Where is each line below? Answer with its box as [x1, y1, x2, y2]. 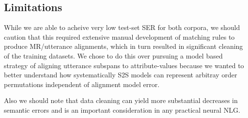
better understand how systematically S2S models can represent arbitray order [4, 70, 237, 80]
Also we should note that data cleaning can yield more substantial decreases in [4, 95, 238, 105]
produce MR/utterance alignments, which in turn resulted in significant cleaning [4, 41, 243, 51]
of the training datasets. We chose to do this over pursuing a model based [4, 50, 223, 60]
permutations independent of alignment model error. [4, 79, 160, 89]
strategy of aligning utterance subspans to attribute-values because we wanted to [4, 60, 244, 70]
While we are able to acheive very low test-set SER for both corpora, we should [4, 22, 240, 32]
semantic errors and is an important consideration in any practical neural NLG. [4, 104, 240, 115]
